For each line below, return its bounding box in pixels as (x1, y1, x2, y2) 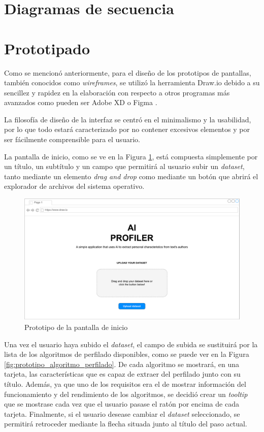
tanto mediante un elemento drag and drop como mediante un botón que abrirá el (4, 171, 258, 181)
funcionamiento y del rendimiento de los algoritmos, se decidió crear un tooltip (4, 388, 248, 399)
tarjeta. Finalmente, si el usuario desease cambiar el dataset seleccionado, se (4, 408, 240, 419)
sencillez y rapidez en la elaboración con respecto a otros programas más (4, 87, 230, 97)
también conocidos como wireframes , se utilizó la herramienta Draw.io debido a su (4, 77, 260, 88)
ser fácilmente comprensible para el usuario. (4, 134, 140, 145)
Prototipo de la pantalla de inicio (24, 321, 128, 332)
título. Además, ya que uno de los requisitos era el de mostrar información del (4, 378, 246, 389)
